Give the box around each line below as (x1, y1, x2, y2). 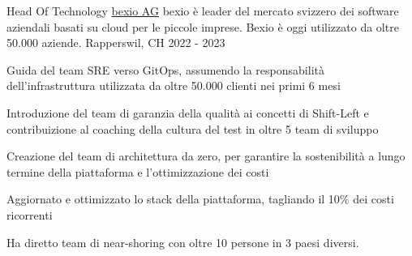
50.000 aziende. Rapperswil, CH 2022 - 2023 (6, 34, 225, 51)
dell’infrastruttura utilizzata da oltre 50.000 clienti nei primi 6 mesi (6, 77, 341, 94)
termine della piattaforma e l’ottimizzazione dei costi (6, 163, 269, 180)
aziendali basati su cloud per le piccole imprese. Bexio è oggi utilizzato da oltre (6, 18, 399, 35)
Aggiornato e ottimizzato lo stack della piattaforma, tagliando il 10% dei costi (6, 190, 394, 207)
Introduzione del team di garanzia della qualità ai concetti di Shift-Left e (6, 104, 369, 121)
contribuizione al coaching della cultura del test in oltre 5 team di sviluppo (6, 120, 379, 137)
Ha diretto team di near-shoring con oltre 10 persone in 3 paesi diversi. (6, 233, 359, 250)
